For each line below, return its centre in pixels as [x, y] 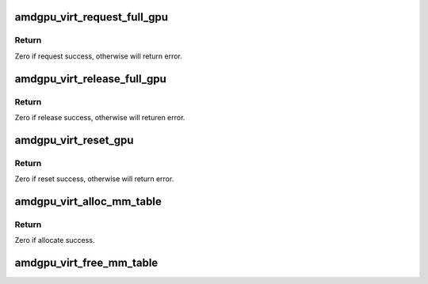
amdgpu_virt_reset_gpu [74, 140]
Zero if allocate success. [55, 240]
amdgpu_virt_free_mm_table [86, 263]
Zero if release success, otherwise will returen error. [100, 117]
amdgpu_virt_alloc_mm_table [88, 201]
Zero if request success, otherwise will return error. [98, 56]
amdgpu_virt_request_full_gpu [92, 17]
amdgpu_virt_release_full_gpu [90, 79]
